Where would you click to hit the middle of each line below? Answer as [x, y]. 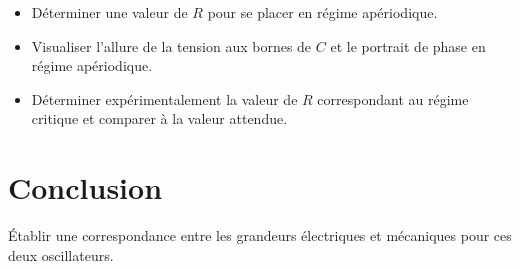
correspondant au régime [393, 98]
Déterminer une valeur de [109, 12]
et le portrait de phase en [408, 45]
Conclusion [85, 187]
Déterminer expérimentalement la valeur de [164, 98]
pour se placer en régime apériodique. [322, 12]
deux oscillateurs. [61, 254]
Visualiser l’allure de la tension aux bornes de [171, 45]
